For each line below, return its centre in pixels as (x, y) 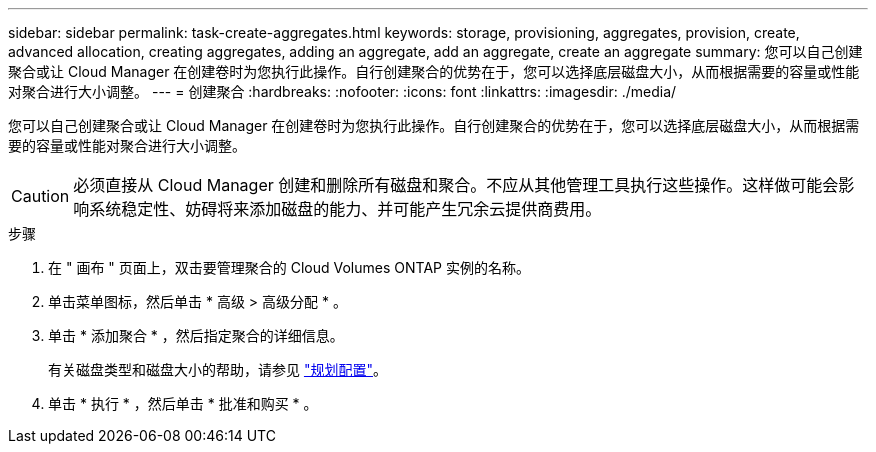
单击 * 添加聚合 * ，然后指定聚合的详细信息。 (196, 335)
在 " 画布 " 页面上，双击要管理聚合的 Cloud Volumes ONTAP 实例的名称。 (289, 267)
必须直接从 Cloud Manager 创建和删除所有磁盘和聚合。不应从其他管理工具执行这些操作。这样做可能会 (456, 185)
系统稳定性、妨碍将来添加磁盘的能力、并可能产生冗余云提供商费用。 (345, 209)
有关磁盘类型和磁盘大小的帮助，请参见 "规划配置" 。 (217, 369)
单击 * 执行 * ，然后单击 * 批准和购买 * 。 (183, 403)
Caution (40, 196)
